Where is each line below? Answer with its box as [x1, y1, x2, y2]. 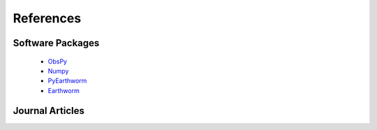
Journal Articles [13, 105, 85, 117]
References [13, 10, 82, 26]
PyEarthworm [47, 77, 87, 85]
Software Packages [13, 37, 100, 49]
